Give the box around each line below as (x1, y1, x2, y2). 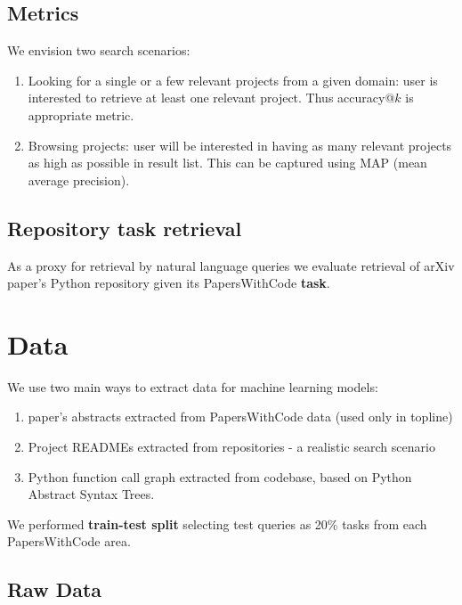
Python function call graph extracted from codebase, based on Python (28, 467, 412, 486)
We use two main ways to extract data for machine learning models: (7, 377, 378, 396)
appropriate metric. (28, 105, 134, 124)
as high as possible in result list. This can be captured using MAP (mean (28, 153, 427, 172)
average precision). (28, 170, 130, 189)
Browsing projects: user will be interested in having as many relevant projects (28, 135, 452, 154)
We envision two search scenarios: (7, 41, 190, 60)
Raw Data (7, 576, 102, 603)
